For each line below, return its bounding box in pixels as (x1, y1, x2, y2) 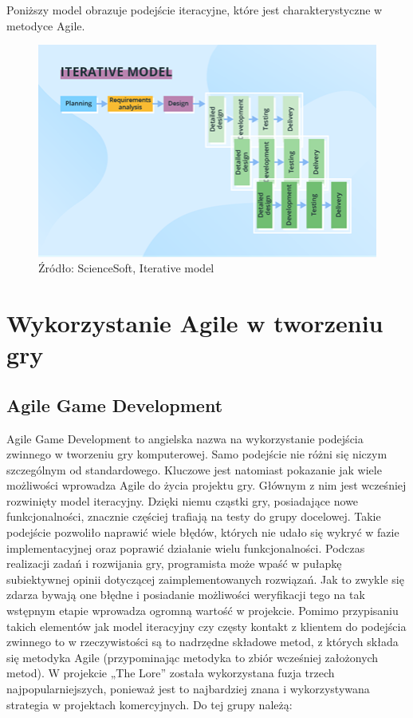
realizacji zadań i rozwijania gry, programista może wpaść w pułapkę (6, 555, 342, 572)
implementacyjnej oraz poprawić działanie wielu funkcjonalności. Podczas (6, 539, 365, 556)
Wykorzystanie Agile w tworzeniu (6, 306, 383, 339)
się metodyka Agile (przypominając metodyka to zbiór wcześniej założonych (6, 649, 379, 665)
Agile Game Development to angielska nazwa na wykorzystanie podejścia (6, 430, 364, 446)
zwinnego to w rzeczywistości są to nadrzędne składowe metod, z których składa (6, 633, 399, 650)
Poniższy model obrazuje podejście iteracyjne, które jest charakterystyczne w (6, 2, 383, 18)
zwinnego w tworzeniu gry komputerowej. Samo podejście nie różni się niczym (6, 446, 387, 462)
